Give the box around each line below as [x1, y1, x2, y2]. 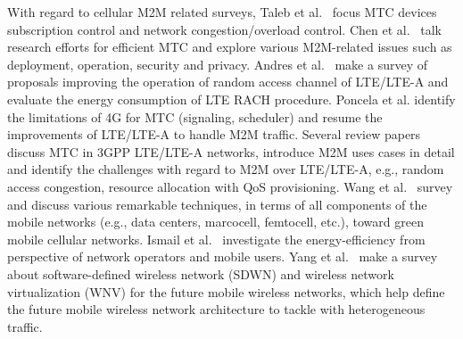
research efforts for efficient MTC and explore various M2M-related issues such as [7, 37, 452, 56]
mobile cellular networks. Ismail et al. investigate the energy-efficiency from [7, 229, 426, 248]
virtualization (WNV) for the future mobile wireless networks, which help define [7, 282, 445, 301]
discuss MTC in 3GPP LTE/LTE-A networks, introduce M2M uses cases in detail [7, 142, 455, 161]
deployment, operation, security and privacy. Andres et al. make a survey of [7, 54, 427, 73]
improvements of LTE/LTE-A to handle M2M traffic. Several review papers [7, 125, 421, 144]
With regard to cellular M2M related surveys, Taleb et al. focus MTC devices [7, 3, 437, 21]
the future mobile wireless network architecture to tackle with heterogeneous [7, 300, 426, 318]
